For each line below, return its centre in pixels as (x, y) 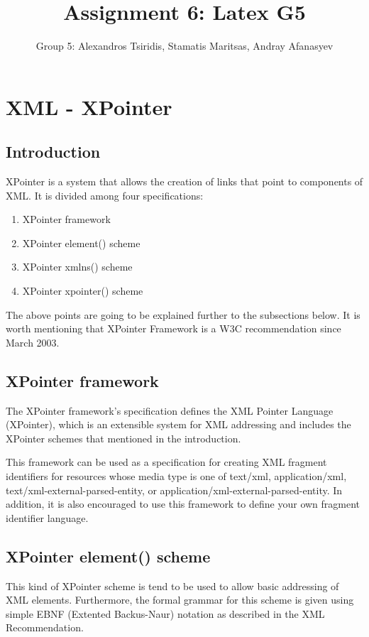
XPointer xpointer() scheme (83, 291)
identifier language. (47, 517)
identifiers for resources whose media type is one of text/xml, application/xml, (176, 476)
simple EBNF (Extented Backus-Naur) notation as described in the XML (165, 613)
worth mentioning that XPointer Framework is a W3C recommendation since (174, 328)
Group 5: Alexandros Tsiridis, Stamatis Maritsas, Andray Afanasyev (184, 46)
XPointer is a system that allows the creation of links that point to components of (184, 181)
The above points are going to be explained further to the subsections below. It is (183, 314)
